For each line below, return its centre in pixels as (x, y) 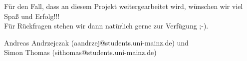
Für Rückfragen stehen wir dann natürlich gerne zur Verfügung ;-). (106, 26)
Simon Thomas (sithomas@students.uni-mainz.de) (80, 52)
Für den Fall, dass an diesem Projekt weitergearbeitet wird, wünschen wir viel (123, 6)
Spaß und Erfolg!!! (32, 16)
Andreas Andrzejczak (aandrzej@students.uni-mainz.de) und (96, 42)
